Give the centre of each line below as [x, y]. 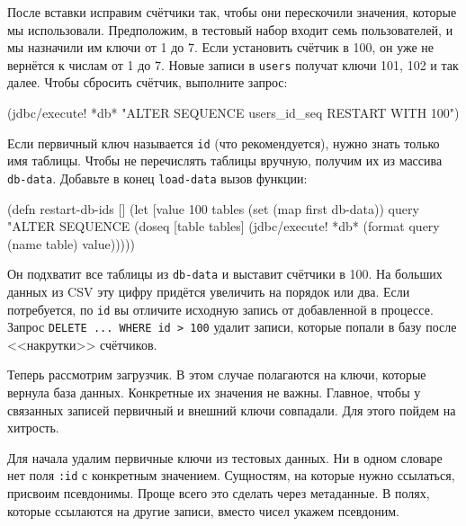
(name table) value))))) [71, 243]
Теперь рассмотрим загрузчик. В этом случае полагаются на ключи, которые [217, 374]
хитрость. [33, 428]
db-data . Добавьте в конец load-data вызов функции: [157, 178]
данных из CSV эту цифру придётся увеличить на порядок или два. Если [209, 291]
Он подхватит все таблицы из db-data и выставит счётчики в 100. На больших [225, 274]
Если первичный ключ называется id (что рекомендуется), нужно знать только [224, 143]
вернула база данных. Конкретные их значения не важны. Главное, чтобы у [214, 392]
